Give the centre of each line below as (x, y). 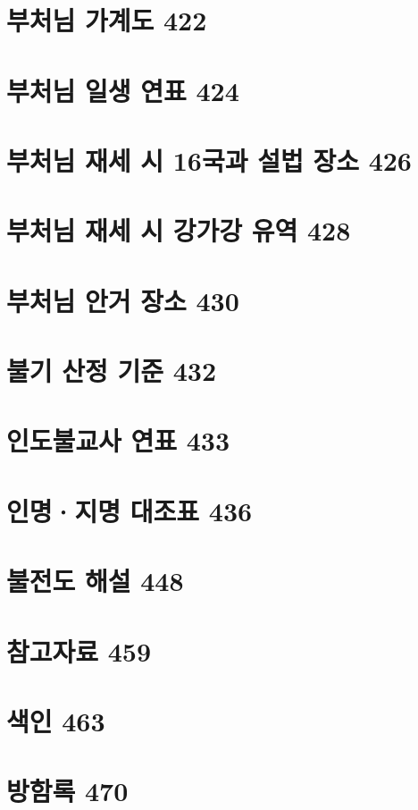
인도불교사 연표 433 (118, 440)
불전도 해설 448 (95, 581)
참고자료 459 (79, 650)
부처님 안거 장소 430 (123, 300)
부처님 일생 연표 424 (123, 90)
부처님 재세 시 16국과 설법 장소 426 (209, 160)
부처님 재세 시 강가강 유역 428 (179, 230)
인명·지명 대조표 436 (130, 510)
